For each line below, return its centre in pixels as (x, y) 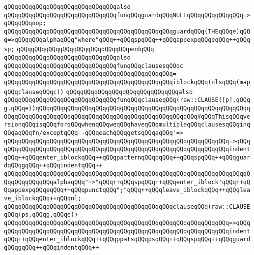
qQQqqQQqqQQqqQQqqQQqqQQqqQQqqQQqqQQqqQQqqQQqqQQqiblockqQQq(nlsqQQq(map (127, 82)
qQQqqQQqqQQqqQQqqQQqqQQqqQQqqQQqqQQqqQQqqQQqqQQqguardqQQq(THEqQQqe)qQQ (127, 31)
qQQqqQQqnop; (25, 23)
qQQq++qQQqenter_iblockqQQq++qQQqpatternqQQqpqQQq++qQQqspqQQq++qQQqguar (127, 157)
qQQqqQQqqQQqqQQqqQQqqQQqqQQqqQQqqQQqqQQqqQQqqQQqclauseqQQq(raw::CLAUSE (127, 207)
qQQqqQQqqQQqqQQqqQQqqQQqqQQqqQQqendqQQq (85, 49)
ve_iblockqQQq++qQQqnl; (43, 199)
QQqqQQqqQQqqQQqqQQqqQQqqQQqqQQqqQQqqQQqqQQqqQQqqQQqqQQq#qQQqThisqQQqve (127, 116)
